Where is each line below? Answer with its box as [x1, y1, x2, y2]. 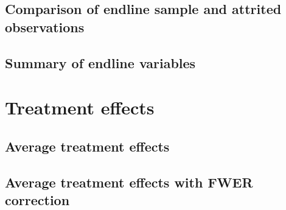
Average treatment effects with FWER [5, 172, 253, 191]
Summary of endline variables [5, 53, 196, 72]
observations [5, 17, 85, 36]
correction [5, 190, 70, 209]
